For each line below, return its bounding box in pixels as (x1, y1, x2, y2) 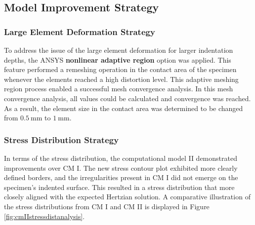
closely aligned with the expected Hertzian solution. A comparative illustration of (4, 191, 251, 202)
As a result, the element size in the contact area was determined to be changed (4, 103, 243, 113)
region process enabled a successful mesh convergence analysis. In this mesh (4, 83, 233, 94)
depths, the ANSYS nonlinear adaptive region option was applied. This (4, 54, 231, 65)
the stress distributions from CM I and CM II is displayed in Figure (4, 201, 210, 211)
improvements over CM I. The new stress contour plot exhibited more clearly (4, 162, 238, 173)
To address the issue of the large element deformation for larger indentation (4, 45, 233, 55)
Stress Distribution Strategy (4, 133, 119, 146)
